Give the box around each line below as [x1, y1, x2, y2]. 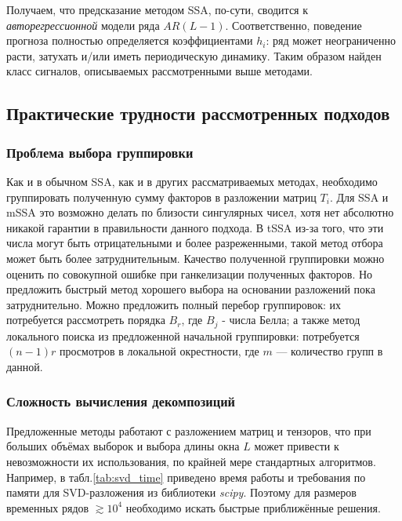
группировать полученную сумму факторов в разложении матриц [6, 188, 317, 205]
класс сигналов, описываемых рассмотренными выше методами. [6, 63, 313, 79]
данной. [6, 358, 43, 374]
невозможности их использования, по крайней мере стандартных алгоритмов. [6, 453, 376, 469]
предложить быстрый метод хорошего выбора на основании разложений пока [6, 281, 375, 297]
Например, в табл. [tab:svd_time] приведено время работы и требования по [6, 468, 366, 485]
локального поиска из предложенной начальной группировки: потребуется [6, 327, 360, 344]
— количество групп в [276, 343, 383, 359]
